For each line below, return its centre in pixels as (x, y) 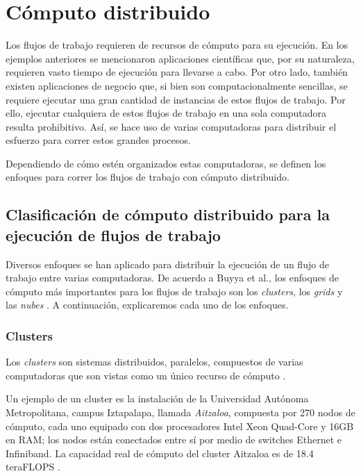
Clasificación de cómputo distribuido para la (168, 214)
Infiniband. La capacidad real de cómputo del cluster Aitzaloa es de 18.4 (160, 453)
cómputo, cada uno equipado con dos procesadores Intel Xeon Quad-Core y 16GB (180, 426)
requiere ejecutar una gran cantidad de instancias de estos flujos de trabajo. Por (176, 99)
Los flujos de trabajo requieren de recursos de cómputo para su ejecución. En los (177, 45)
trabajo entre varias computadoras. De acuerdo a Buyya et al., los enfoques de (172, 278)
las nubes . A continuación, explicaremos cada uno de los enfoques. (147, 305)
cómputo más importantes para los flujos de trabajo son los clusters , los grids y (174, 291)
